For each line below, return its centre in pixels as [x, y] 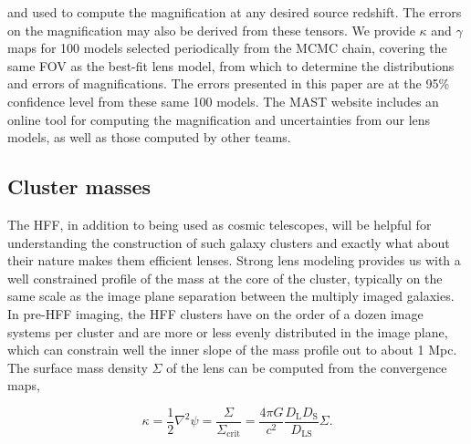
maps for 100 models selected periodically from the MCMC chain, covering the [227, 48]
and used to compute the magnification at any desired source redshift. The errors [235, 12]
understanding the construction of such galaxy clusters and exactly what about [229, 242]
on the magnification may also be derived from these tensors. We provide [211, 30]
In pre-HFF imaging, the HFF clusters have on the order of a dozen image [215, 313]
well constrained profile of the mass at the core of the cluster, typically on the [225, 278]
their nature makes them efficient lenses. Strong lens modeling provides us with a [234, 260]
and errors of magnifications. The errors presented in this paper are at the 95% [229, 83]
